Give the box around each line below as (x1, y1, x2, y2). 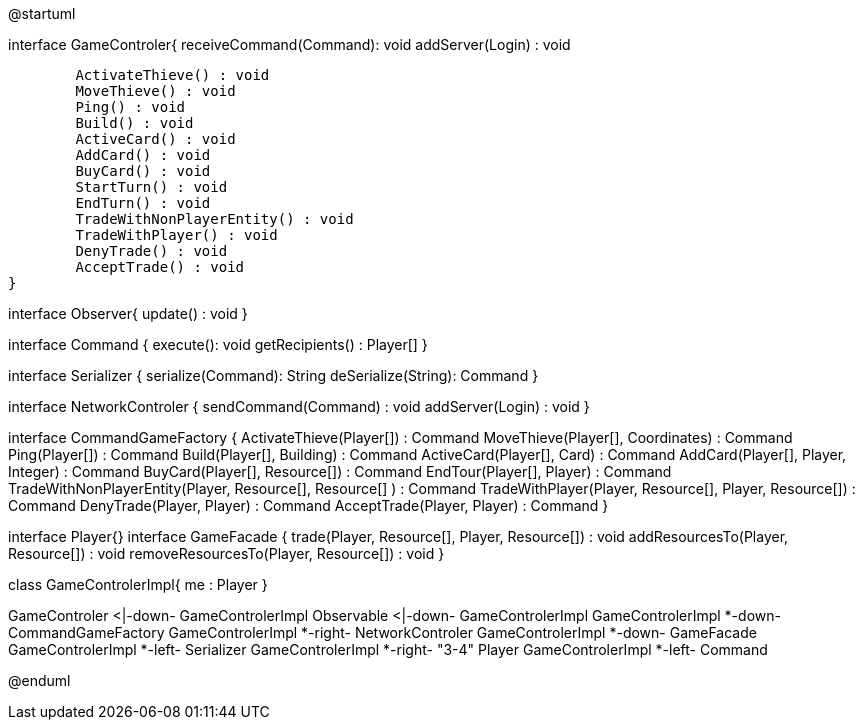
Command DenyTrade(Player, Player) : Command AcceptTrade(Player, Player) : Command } (8, 497, 609, 514)
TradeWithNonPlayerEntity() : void (75, 211, 354, 227)
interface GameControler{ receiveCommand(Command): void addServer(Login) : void (8, 36, 571, 53)
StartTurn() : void (75, 179, 228, 195)
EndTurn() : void (75, 195, 211, 211)
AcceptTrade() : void (75, 259, 245, 275)
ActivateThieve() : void (75, 67, 270, 83)
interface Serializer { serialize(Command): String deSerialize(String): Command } (8, 367, 539, 384)
